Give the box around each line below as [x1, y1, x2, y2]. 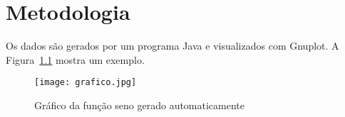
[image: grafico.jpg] [34, 77, 137, 88]
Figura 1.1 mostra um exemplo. [6, 52, 145, 67]
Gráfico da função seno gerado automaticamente [34, 97, 245, 112]
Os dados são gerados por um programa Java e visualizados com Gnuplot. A [6, 38, 339, 53]
